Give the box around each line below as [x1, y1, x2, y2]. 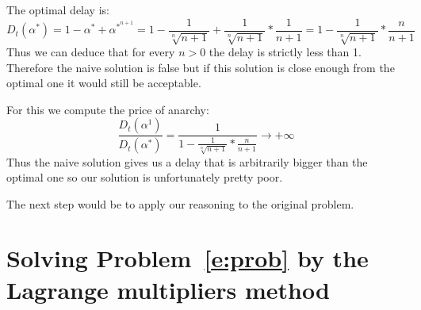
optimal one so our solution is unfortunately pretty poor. [6, 169, 283, 186]
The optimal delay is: [6, 2, 109, 17]
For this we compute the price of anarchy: [6, 101, 209, 117]
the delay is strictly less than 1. [209, 44, 362, 60]
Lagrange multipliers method [6, 273, 330, 305]
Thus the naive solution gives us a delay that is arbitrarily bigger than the [6, 153, 368, 170]
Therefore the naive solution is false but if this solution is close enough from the [6, 59, 395, 75]
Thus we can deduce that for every [6, 44, 175, 60]
